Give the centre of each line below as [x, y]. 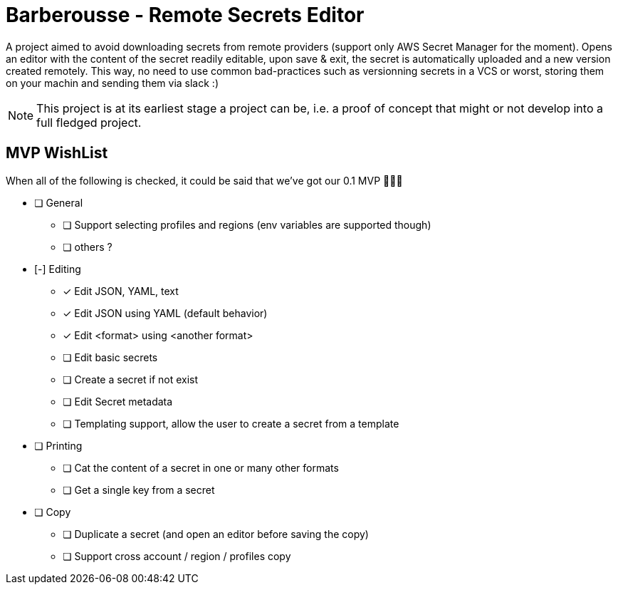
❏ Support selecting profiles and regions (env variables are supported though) [247, 224]
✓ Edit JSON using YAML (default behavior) [165, 313]
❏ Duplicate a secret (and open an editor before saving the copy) [216, 534]
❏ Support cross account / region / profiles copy [177, 556]
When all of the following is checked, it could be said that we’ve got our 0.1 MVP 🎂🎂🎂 [204, 180]
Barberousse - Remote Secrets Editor [185, 15]
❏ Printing [58, 445]
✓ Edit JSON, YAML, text [121, 291]
